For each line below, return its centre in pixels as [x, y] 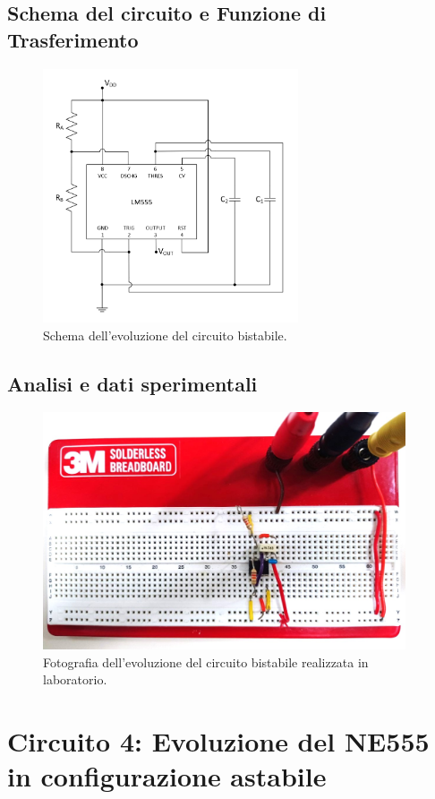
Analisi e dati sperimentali [132, 383]
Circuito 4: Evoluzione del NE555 [218, 740]
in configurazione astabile [167, 776]
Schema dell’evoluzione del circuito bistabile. [165, 335]
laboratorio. [75, 679]
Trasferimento [73, 39]
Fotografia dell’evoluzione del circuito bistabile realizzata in [206, 662]
